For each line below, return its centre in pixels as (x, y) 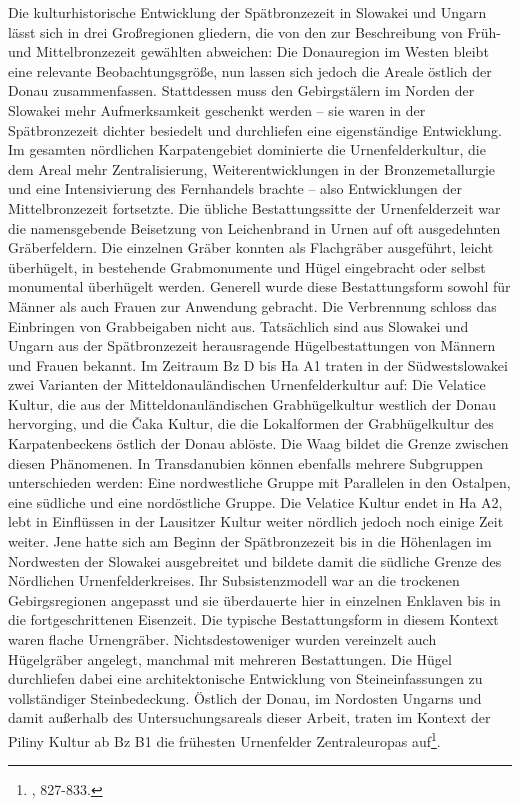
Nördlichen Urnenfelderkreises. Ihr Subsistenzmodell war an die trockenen (234, 580)
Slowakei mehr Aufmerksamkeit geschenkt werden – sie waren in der (217, 109)
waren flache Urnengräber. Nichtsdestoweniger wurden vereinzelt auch (222, 639)
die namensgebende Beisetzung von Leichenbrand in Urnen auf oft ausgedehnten (254, 227)
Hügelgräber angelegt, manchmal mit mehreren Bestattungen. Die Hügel (230, 658)
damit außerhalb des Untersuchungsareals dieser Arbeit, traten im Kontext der (249, 717)
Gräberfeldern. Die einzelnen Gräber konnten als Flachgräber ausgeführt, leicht (251, 247)
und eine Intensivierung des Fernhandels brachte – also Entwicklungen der (235, 188)
